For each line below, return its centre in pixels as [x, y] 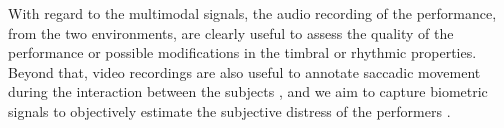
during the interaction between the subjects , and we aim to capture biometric [248, 91]
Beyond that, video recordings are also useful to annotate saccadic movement [244, 71]
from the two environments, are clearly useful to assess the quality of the [231, 32]
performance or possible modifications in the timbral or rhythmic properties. [242, 52]
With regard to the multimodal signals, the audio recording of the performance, [252, 13]
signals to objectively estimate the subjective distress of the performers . [229, 110]
